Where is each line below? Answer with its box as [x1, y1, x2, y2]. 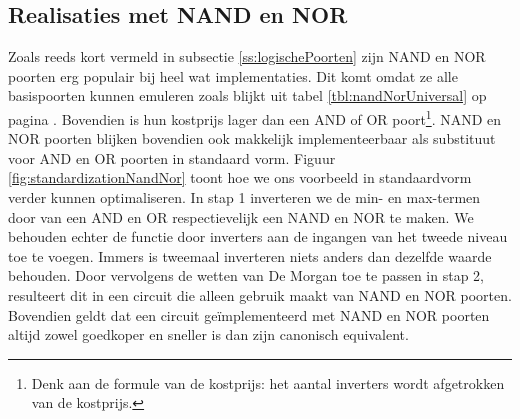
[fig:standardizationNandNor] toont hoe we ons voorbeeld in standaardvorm [8, 167, 472, 188]
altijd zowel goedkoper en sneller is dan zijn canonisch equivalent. [8, 324, 409, 345]
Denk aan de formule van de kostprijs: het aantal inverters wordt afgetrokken [31, 372, 505, 393]
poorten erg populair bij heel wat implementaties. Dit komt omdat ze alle [8, 65, 458, 86]
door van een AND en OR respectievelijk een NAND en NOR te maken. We [8, 206, 474, 227]
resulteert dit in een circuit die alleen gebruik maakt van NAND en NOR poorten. [8, 284, 512, 305]
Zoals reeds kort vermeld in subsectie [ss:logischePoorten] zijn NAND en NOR [8, 46, 486, 67]
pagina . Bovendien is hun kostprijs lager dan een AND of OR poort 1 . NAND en [8, 105, 502, 129]
